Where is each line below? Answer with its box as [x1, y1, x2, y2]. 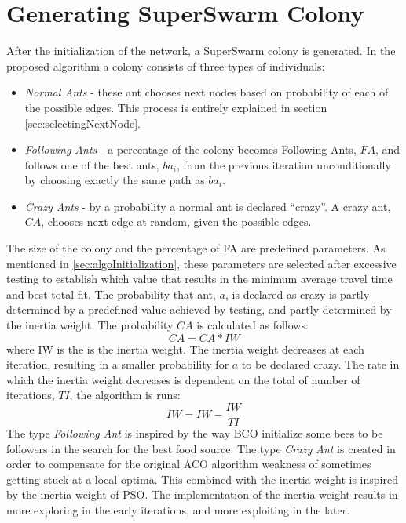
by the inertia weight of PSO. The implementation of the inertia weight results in [6, 486, 398, 503]
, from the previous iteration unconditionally [177, 156, 391, 173]
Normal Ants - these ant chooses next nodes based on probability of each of [24, 84, 389, 100]
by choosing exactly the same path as [24, 172, 205, 188]
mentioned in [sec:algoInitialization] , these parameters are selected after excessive [6, 255, 397, 271]
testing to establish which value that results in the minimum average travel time [6, 271, 393, 287]
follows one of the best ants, [24, 156, 159, 173]
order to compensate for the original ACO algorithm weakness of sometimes [6, 456, 371, 472]
